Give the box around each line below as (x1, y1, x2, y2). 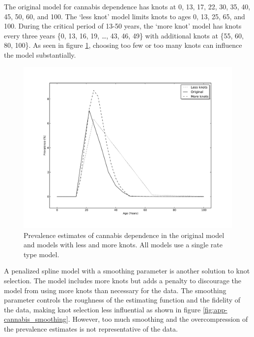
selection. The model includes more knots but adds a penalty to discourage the (4, 275, 242, 286)
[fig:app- (202, 304, 227, 314)
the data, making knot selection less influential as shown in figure (4, 304, 201, 314)
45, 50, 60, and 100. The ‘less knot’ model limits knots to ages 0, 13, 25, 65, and (4, 11, 245, 21)
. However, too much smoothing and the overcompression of (68, 314, 248, 324)
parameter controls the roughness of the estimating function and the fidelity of (4, 295, 241, 305)
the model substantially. (4, 49, 76, 60)
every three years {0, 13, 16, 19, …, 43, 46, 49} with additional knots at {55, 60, (4, 30, 244, 40)
